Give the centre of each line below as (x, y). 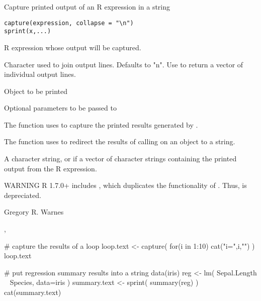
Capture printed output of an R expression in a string (87, 7)
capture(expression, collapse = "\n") (69, 23)
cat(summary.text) (33, 292)
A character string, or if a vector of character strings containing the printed (120, 159)
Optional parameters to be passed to (60, 108)
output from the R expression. (51, 168)
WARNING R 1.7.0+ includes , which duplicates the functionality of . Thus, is (125, 185)
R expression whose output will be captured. (73, 47)
